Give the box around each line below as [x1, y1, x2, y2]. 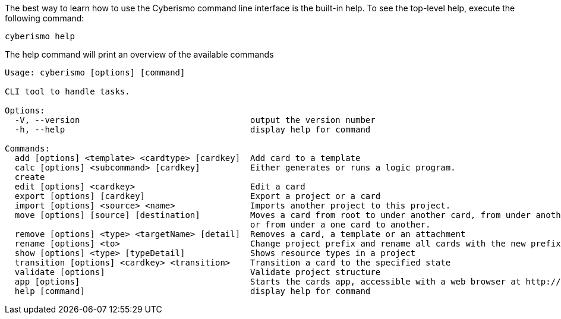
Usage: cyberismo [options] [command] [5, 68, 185, 77]
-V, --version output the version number [14, 115, 376, 125]
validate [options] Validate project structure [14, 267, 381, 277]
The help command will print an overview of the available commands [5, 49, 274, 59]
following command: [5, 13, 84, 23]
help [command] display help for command [14, 286, 371, 296]
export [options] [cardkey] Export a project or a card [14, 191, 381, 201]
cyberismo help [5, 31, 75, 41]
